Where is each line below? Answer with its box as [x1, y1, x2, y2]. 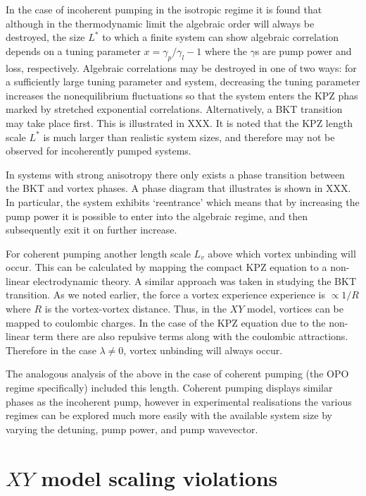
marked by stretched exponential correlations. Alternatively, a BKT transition [6, 102, 343, 116]
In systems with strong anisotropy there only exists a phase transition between [6, 167, 345, 181]
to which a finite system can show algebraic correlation [102, 30, 339, 44]
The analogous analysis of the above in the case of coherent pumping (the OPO [6, 366, 349, 381]
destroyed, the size [6, 30, 85, 44]
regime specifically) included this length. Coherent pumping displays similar [6, 380, 333, 395]
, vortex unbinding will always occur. [123, 342, 283, 357]
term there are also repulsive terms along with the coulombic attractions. [32, 329, 348, 344]
